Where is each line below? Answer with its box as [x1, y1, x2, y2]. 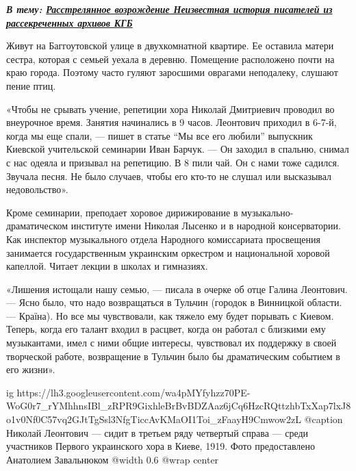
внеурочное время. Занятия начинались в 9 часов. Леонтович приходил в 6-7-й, [6, 115, 337, 129]
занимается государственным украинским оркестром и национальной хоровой [6, 245, 330, 259]
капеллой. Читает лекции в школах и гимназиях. [6, 259, 208, 273]
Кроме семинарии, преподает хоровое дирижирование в [6, 205, 238, 219]
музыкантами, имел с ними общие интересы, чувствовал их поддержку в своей [6, 335, 337, 350]
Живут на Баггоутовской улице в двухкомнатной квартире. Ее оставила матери [6, 38, 334, 53]
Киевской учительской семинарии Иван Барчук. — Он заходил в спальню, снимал [6, 142, 349, 156]
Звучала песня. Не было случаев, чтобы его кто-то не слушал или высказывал [6, 168, 332, 183]
